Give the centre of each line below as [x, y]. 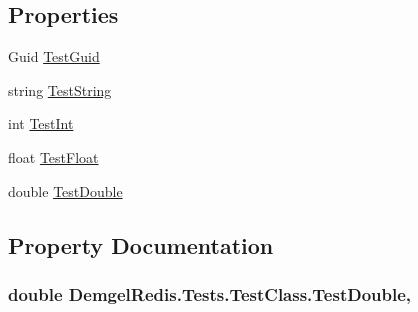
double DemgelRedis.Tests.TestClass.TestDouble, [210, 293]
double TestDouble [65, 190]
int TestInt [41, 123]
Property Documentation [141, 244]
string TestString [60, 89]
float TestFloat [53, 156]
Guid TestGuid [54, 56]
